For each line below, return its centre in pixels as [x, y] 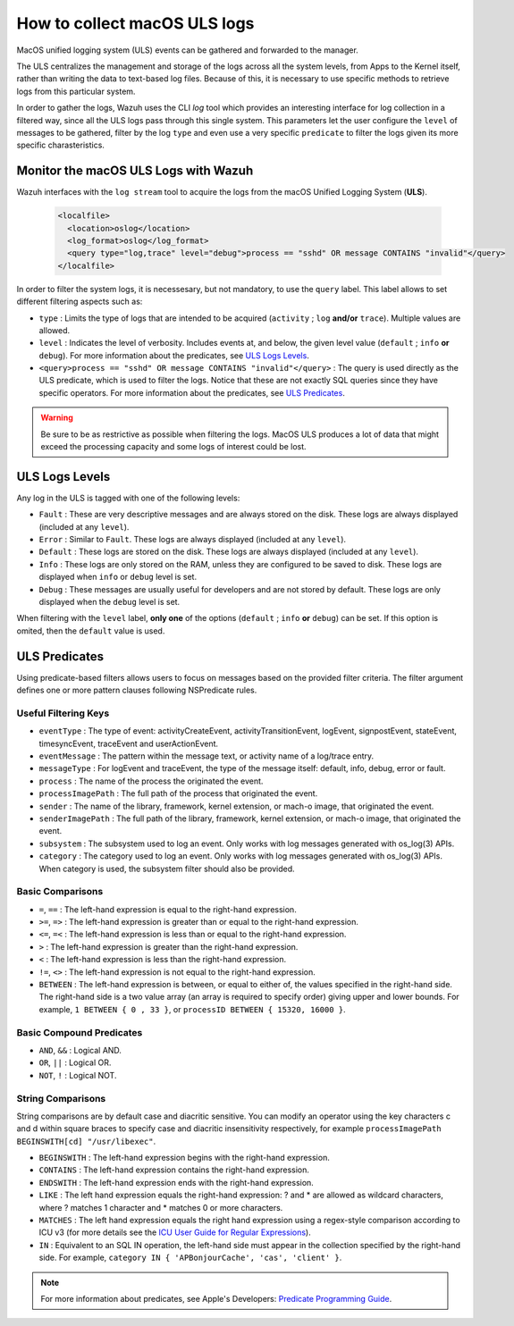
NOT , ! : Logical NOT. [78, 1075]
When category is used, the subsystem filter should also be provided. [167, 869]
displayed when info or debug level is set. [118, 577]
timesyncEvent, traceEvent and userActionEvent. [129, 743]
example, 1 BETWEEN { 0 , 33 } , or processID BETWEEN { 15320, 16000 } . [192, 1009]
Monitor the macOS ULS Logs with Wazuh [135, 171]
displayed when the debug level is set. [110, 602]
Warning [57, 418]
